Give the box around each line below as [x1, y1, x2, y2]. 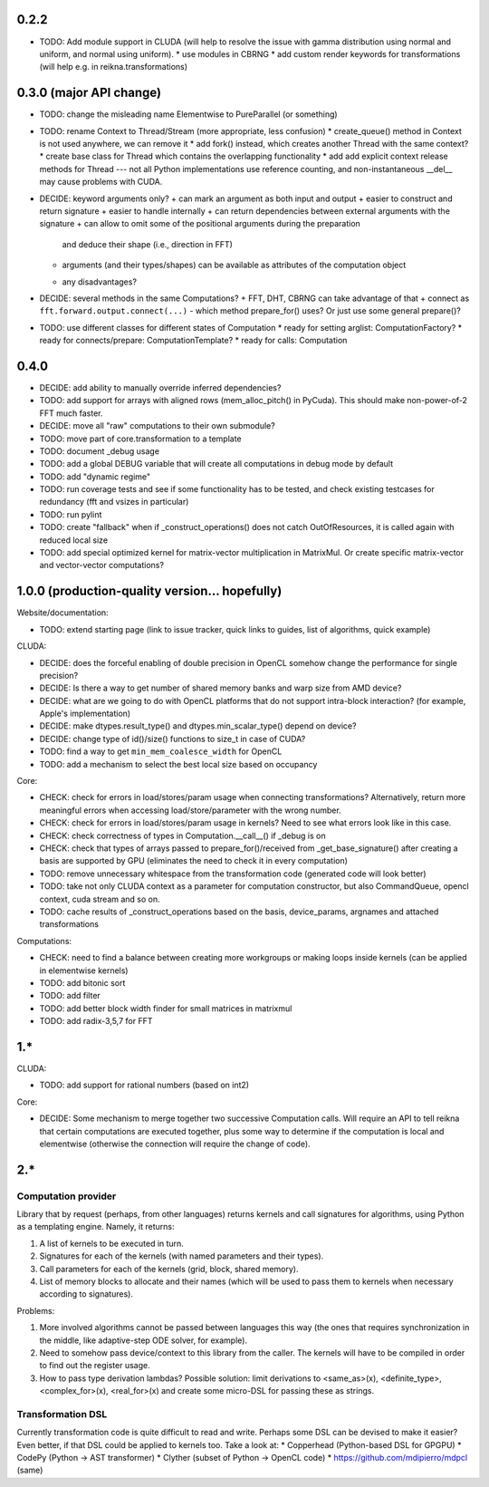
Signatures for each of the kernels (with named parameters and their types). [39, 1250, 324, 1261]
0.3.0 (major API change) [16, 85, 162, 101]
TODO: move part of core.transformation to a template [39, 433, 242, 444]
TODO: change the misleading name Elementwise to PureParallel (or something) [39, 109, 339, 120]
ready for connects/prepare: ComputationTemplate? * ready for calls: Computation [39, 335, 348, 346]
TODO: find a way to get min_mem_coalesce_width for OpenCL [39, 746, 283, 757]
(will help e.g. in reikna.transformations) [39, 62, 188, 72]
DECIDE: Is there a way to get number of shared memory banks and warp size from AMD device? [39, 682, 402, 693]
